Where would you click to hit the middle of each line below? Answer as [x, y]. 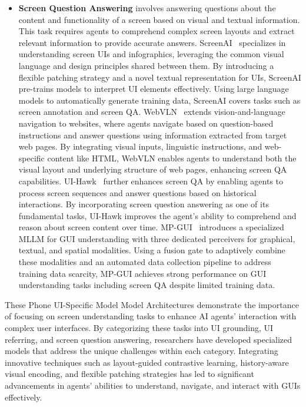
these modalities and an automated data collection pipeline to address [145, 262]
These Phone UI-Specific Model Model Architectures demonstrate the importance [152, 304]
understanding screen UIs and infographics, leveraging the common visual [151, 54]
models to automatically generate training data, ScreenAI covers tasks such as [159, 100]
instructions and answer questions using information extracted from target [153, 135]
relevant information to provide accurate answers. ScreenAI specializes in [152, 42]
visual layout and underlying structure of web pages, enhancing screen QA [153, 169]
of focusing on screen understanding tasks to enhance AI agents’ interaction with [151, 316]
